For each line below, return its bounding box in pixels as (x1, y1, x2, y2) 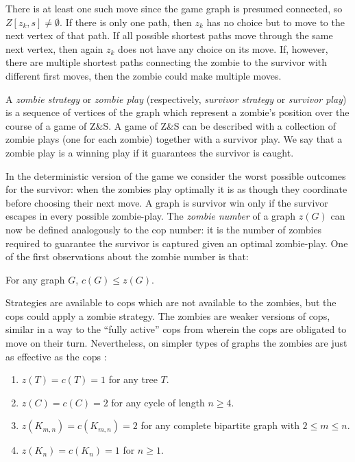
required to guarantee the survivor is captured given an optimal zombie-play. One (5, 235, 348, 250)
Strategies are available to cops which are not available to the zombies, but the (5, 295, 336, 310)
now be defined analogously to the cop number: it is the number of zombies (5, 222, 322, 236)
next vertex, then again (5, 41, 103, 56)
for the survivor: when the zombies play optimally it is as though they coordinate (5, 182, 347, 196)
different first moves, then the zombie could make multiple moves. (5, 68, 282, 82)
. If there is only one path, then (60, 14, 192, 29)
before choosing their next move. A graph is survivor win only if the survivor (5, 195, 328, 209)
